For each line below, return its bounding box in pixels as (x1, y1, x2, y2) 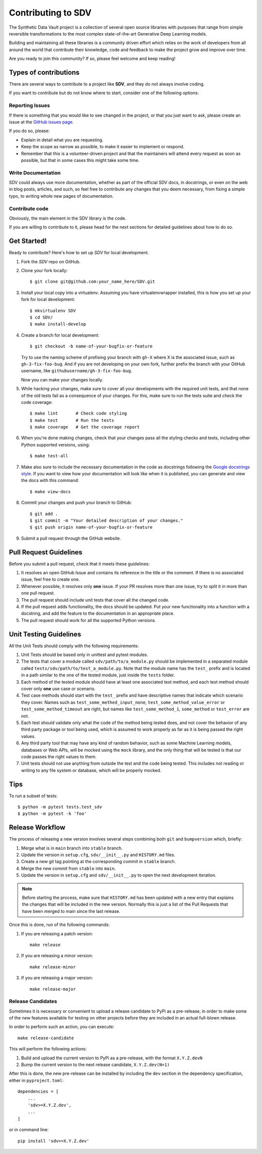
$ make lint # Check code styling (30, 411, 127, 416)
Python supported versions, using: (21, 442, 90, 448)
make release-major (30, 986, 76, 992)
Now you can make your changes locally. (21, 377, 103, 382)
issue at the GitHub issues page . (9, 119, 74, 125)
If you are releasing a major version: (21, 975, 93, 981)
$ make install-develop (30, 321, 86, 327)
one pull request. (21, 590, 55, 596)
